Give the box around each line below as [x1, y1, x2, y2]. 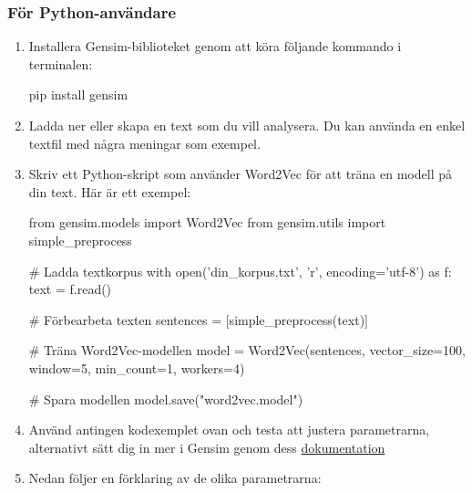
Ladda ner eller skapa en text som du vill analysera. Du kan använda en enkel [28, 116, 466, 134]
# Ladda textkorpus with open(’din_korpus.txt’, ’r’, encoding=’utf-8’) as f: [28, 261, 452, 280]
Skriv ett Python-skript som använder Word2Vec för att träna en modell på [28, 164, 452, 184]
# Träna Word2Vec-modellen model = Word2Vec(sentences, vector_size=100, [28, 341, 466, 360]
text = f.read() [28, 279, 112, 299]
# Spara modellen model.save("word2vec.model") [28, 389, 303, 408]
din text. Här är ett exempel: [28, 182, 191, 201]
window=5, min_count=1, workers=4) [28, 358, 245, 377]
